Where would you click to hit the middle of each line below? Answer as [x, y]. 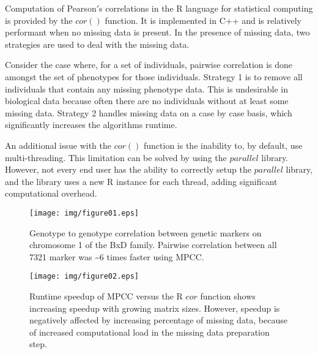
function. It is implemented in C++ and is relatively [203, 20]
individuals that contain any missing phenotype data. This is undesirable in [146, 88]
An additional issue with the [58, 145]
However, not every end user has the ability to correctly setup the [128, 169]
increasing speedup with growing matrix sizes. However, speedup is [155, 308]
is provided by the [39, 20]
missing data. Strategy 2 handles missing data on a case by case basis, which [149, 112]
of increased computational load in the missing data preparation [150, 332]
